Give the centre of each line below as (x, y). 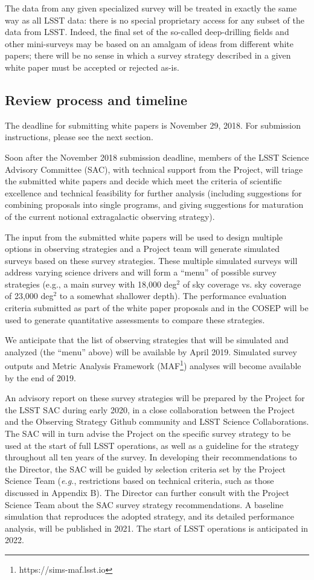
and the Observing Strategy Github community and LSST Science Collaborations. (157, 421)
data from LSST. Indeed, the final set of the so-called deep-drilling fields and (147, 32)
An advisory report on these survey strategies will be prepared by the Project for (155, 398)
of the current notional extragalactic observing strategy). (110, 216)
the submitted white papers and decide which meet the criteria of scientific (143, 181)
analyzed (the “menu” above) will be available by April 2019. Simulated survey (151, 351)
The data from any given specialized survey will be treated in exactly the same (151, 8)
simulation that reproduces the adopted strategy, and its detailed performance (149, 516)
